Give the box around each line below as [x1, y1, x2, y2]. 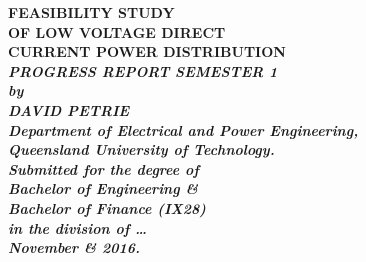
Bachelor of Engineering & [8, 178, 198, 199]
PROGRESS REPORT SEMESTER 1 [8, 60, 278, 81]
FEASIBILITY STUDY [8, 2, 175, 22]
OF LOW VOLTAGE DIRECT [8, 21, 226, 42]
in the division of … [8, 217, 147, 238]
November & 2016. [8, 237, 141, 258]
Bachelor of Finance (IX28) [8, 197, 206, 218]
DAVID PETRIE [8, 99, 130, 120]
